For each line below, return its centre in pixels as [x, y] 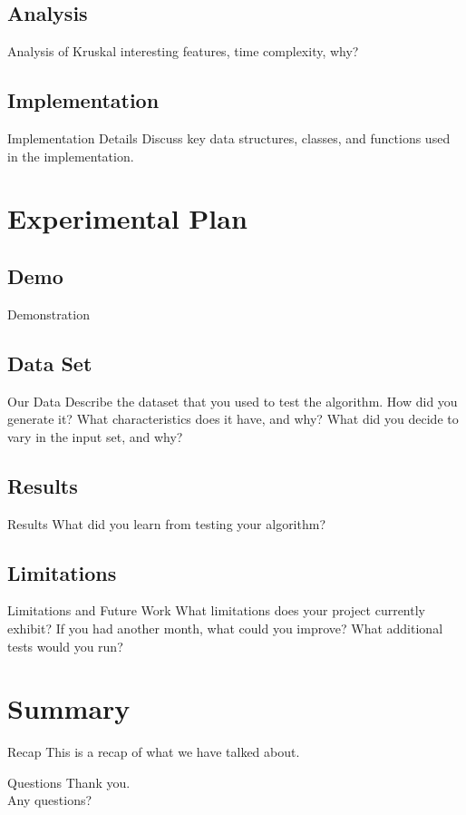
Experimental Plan [127, 218]
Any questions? [50, 800]
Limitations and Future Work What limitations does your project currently [216, 610]
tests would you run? [65, 646]
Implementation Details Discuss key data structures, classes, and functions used [229, 138]
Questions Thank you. [69, 782]
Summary [69, 708]
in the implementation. [71, 156]
